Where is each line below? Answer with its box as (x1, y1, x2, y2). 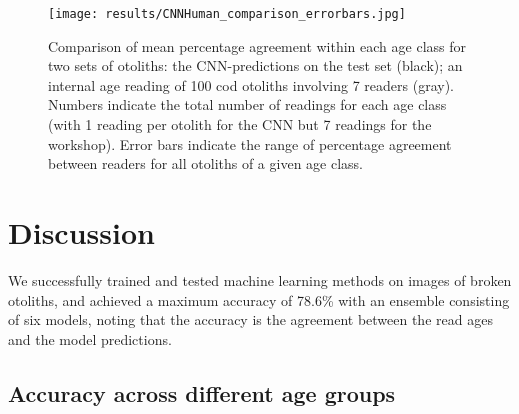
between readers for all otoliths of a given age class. (48, 153, 363, 174)
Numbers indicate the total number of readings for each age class (48, 94, 447, 115)
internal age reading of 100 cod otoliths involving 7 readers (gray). (48, 74, 454, 95)
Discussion (8, 212, 155, 252)
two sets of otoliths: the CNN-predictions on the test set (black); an (48, 55, 463, 76)
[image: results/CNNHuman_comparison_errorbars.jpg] (48, 7, 406, 21)
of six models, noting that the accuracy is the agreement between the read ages (8, 309, 493, 330)
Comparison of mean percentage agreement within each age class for (48, 35, 466, 56)
